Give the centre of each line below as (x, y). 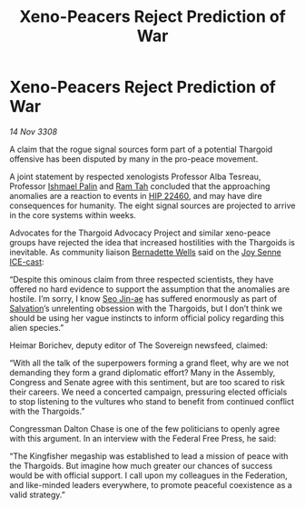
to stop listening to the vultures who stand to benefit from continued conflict (152, 401)
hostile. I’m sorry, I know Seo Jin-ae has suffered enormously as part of (143, 298)
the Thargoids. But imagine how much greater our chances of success (141, 465)
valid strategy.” (37, 494)
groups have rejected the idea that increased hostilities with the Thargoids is (152, 242)
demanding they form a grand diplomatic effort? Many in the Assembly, (143, 372)
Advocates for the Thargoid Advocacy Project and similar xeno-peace (140, 233)
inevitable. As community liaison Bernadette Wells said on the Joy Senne (145, 252)
